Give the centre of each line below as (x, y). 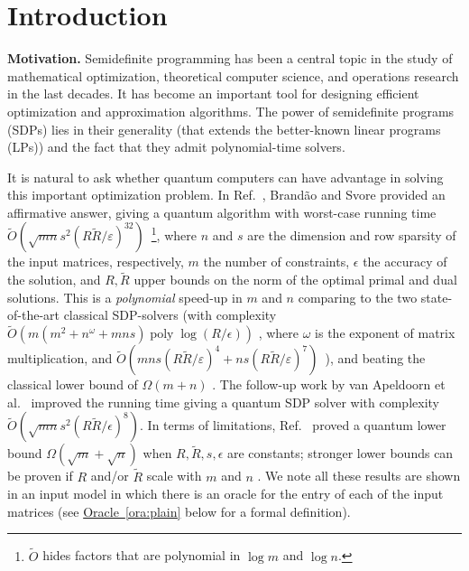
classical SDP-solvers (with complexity (170, 315)
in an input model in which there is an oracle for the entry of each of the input (225, 494)
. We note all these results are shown (359, 476)
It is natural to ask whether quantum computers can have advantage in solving (225, 177)
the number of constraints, (276, 262)
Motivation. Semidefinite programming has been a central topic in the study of (230, 58)
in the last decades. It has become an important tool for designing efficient (213, 94)
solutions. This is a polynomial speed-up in (125, 297)
